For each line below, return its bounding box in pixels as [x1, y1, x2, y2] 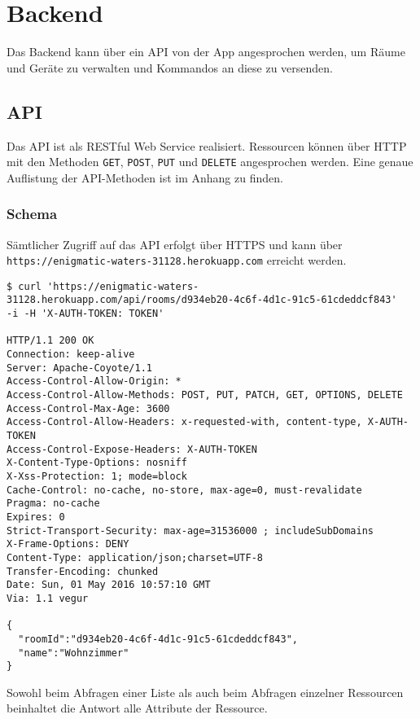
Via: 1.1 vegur [7, 592, 89, 604]
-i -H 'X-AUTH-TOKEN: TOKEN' [7, 308, 164, 320]
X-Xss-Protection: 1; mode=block [7, 471, 187, 483]
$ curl [7, 280, 42, 292]
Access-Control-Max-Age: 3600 [7, 402, 170, 414]
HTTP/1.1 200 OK [7, 335, 94, 347]
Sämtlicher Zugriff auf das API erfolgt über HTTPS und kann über [7, 235, 343, 252]
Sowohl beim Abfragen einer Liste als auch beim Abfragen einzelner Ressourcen [7, 683, 404, 700]
